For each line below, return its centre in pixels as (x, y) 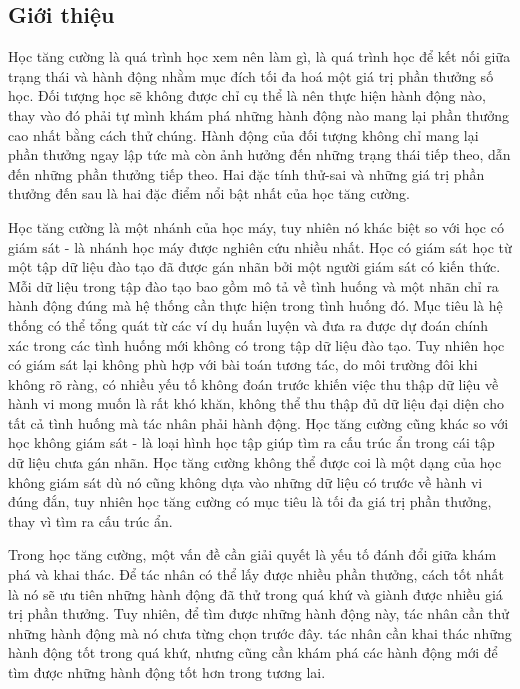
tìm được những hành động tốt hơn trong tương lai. (167, 672)
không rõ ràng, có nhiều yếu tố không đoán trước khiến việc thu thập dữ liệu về (253, 383)
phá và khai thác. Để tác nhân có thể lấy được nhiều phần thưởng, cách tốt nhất (256, 574)
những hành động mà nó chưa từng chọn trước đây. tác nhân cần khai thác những (260, 632)
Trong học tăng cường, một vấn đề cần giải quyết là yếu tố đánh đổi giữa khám (252, 554)
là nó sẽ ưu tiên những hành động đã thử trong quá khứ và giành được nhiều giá (255, 593)
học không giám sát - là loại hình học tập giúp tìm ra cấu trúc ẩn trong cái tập (251, 442)
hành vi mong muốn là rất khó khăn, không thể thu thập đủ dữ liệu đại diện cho (256, 403)
